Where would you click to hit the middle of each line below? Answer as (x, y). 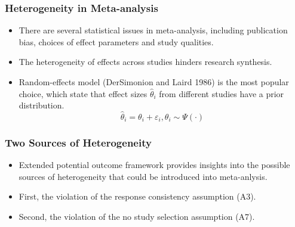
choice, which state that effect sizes (83, 93)
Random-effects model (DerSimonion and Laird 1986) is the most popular (154, 82)
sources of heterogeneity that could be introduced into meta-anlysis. (143, 176)
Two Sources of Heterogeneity (78, 142)
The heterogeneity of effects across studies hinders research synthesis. (145, 62)
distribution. (42, 105)
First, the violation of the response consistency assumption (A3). (137, 196)
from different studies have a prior (222, 93)
